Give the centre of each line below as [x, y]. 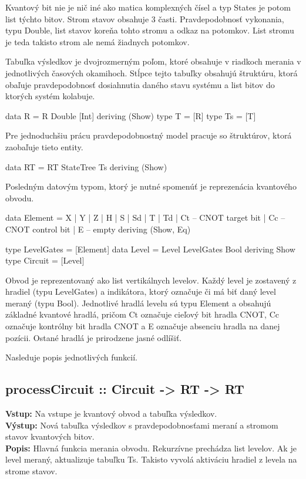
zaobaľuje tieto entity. [44, 146]
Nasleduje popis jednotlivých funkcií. [71, 357]
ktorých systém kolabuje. [50, 96]
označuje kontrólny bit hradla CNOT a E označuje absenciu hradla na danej [143, 326]
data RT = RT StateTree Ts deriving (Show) [86, 166]
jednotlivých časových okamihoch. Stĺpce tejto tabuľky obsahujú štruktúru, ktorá [152, 72]
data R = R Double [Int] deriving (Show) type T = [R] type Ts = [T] [131, 115]
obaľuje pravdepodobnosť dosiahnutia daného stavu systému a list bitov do [140, 84]
